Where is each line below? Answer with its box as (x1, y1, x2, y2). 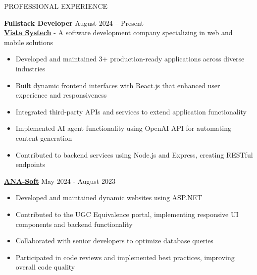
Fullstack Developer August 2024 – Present (4, 17, 144, 28)
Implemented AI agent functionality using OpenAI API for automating (15, 123, 231, 133)
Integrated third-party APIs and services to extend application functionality (15, 106, 247, 116)
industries (15, 63, 46, 73)
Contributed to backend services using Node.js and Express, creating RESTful (15, 149, 253, 160)
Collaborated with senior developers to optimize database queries (15, 235, 213, 246)
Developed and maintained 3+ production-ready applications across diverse (15, 54, 245, 64)
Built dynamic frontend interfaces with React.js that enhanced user (15, 80, 220, 90)
